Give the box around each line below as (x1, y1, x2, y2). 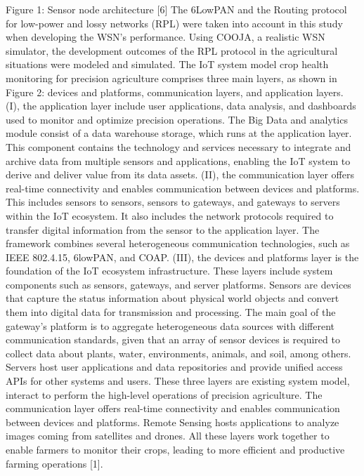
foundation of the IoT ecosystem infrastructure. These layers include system (6, 263, 333, 278)
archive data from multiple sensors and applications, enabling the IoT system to (6, 153, 351, 168)
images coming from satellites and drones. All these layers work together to (6, 428, 330, 443)
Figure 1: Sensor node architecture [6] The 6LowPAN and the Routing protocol (6, 2, 347, 16)
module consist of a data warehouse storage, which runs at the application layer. (6, 126, 352, 140)
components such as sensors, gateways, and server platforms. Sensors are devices (6, 277, 351, 291)
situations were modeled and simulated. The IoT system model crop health (6, 57, 329, 72)
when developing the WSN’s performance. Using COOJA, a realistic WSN (6, 29, 325, 44)
